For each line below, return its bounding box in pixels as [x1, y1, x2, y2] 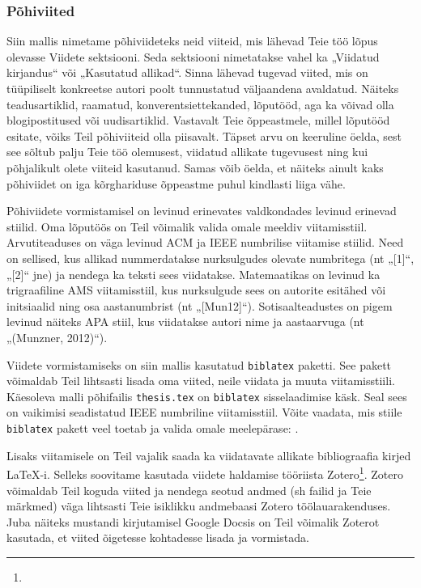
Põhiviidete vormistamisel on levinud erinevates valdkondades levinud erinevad [6, 202, 397, 219]
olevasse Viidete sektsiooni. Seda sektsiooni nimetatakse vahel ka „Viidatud [6, 48, 380, 65]
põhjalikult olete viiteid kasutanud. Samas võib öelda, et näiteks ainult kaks [6, 159, 384, 176]
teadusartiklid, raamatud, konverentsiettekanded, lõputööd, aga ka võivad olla [6, 95, 394, 112]
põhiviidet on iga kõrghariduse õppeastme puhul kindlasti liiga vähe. [6, 175, 346, 192]
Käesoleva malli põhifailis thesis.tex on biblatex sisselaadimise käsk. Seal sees [6, 387, 407, 404]
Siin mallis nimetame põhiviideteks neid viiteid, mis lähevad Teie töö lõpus [6, 32, 378, 49]
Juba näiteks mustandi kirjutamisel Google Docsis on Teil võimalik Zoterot [6, 513, 380, 530]
